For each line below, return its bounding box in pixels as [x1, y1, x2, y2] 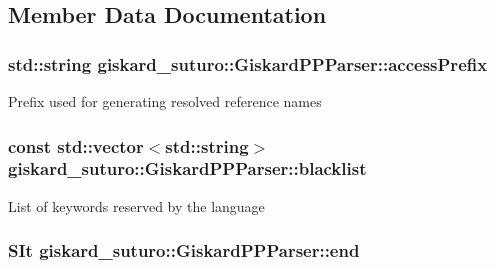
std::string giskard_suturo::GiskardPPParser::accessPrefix [8, 51, 488, 76]
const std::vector [8, 133, 144, 158]
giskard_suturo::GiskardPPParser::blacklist [8, 156, 367, 181]
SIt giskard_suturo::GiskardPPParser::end [8, 238, 360, 263]
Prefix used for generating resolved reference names [8, 91, 322, 111]
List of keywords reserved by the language [8, 195, 265, 216]
